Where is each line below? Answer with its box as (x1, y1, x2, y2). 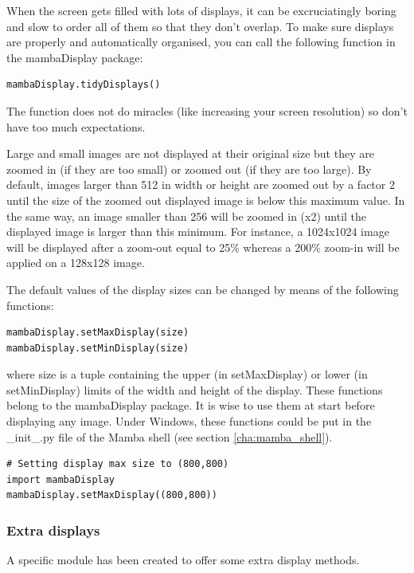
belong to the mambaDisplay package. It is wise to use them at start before (6, 397, 375, 414)
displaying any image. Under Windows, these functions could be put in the (6, 413, 372, 430)
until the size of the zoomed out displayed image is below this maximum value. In (6, 191, 405, 208)
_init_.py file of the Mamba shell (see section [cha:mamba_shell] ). (6, 428, 333, 445)
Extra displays (6, 520, 100, 540)
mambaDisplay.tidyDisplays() (6, 79, 161, 91)
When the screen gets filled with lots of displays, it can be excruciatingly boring (6, 2, 396, 18)
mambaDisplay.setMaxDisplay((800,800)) (6, 489, 217, 501)
